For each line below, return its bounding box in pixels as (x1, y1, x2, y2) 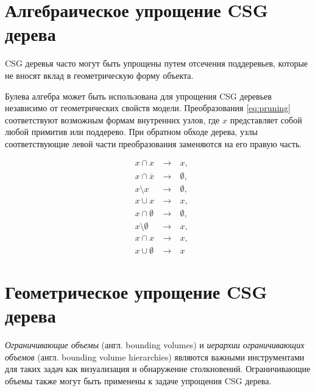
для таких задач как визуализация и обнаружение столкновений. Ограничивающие (5, 362, 311, 375)
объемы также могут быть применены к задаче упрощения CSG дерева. (5, 374, 272, 387)
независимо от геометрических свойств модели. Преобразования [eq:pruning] (5, 101, 291, 114)
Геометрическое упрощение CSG (5, 279, 267, 304)
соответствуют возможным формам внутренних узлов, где (5, 113, 220, 126)
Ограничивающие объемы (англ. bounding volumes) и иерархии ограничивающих (5, 338, 305, 351)
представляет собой (230, 113, 302, 126)
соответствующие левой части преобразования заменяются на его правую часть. (5, 137, 302, 150)
